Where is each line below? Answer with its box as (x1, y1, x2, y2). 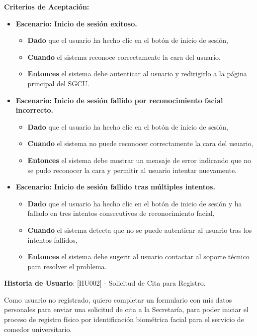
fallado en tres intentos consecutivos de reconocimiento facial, (27, 208, 215, 218)
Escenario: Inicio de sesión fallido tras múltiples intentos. (15, 181, 215, 192)
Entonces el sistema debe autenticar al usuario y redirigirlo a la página (27, 68, 247, 79)
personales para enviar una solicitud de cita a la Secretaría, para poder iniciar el (4, 304, 249, 315)
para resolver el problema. (27, 261, 107, 271)
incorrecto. (15, 105, 53, 115)
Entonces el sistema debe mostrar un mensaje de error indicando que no (27, 155, 252, 165)
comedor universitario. (4, 324, 72, 334)
